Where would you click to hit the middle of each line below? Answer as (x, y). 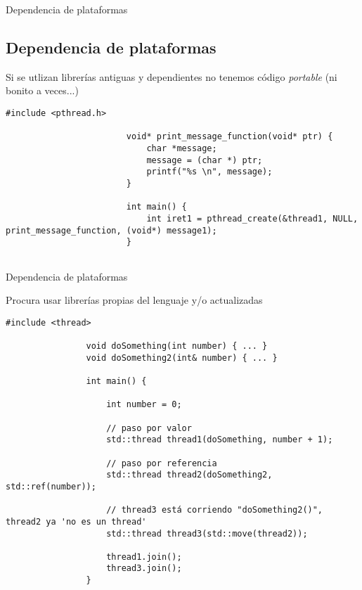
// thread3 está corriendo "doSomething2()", (215, 510)
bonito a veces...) (42, 90)
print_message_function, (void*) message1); (111, 230)
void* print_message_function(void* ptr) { (230, 137)
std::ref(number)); (51, 486)
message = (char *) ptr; (205, 160)
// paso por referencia (162, 463)
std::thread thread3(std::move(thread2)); (207, 533)
